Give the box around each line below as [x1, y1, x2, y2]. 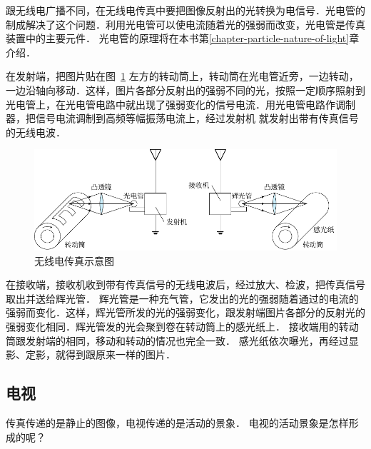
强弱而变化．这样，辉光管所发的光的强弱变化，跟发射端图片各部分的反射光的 [6, 305, 365, 320]
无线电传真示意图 [34, 253, 114, 268]
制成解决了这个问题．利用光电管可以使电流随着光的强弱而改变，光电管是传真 [6, 16, 365, 31]
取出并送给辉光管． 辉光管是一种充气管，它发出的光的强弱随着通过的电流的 [6, 291, 359, 306]
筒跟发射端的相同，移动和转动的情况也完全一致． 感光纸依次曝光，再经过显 [6, 333, 359, 348]
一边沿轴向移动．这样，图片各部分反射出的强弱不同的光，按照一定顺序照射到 [6, 82, 365, 97]
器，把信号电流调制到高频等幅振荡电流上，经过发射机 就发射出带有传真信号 [6, 111, 359, 126]
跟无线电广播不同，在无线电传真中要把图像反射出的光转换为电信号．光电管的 [6, 3, 365, 17]
